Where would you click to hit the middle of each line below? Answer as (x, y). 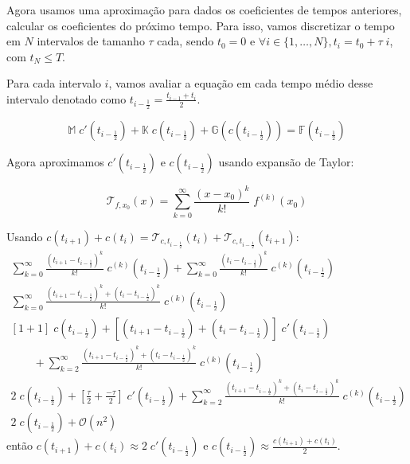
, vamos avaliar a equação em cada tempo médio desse (241, 83)
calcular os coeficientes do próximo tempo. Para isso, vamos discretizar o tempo (201, 25)
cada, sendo (185, 41)
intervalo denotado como (66, 98)
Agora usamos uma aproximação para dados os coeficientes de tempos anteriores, (204, 10)
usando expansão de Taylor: (286, 162)
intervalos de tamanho (91, 41)
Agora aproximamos (55, 162)
